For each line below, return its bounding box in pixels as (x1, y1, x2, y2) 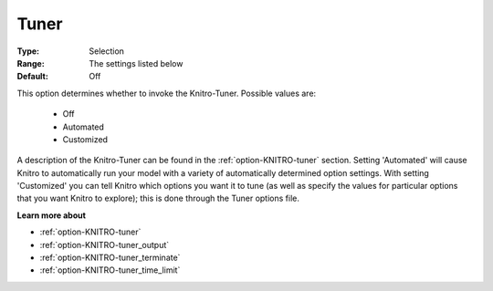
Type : (16, 46, 40, 57)
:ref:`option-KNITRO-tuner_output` (39, 239, 170, 250)
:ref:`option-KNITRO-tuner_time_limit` (39, 265, 181, 275)
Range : (16, 57, 45, 68)
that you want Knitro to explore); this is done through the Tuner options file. (16, 192, 300, 204)
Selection (89, 46, 125, 57)
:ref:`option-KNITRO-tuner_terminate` (39, 252, 181, 264)
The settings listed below (89, 57, 184, 68)
